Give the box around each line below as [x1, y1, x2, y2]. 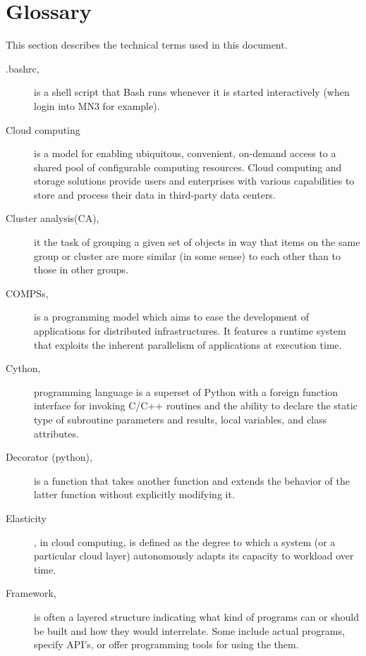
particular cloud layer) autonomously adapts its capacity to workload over [34, 548, 354, 563]
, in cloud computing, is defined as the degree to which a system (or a [34, 534, 336, 549]
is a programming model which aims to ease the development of [34, 309, 309, 324]
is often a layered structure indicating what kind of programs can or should [34, 609, 360, 624]
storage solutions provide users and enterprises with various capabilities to [34, 173, 355, 188]
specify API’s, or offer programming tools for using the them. [34, 637, 299, 652]
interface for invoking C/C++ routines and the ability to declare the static [34, 398, 358, 413]
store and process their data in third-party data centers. [34, 187, 276, 202]
